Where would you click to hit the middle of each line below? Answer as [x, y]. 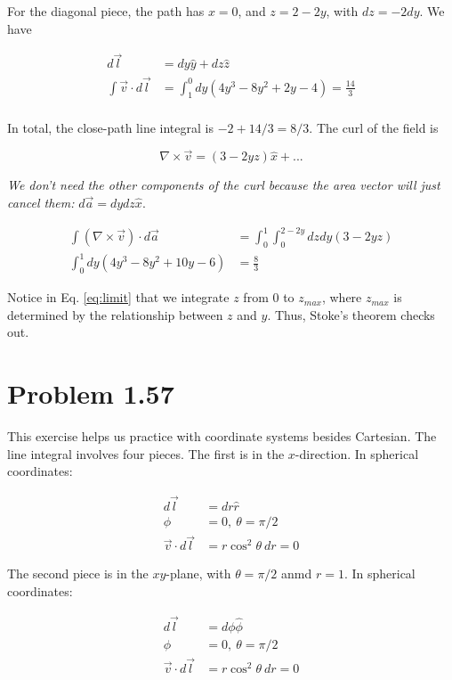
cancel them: [41, 202]
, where [342, 297]
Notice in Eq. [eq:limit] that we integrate [118, 297]
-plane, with [198, 573]
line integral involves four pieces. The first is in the [146, 453]
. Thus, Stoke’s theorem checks [351, 314]
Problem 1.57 [91, 393]
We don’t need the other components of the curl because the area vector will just [224, 185]
